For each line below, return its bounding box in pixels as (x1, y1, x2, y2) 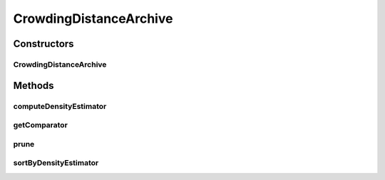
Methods (13, 79, 54, 92)
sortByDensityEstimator (13, 158, 99, 168)
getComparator (13, 120, 68, 130)
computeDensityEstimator (13, 101, 107, 111)
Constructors (13, 38, 74, 50)
